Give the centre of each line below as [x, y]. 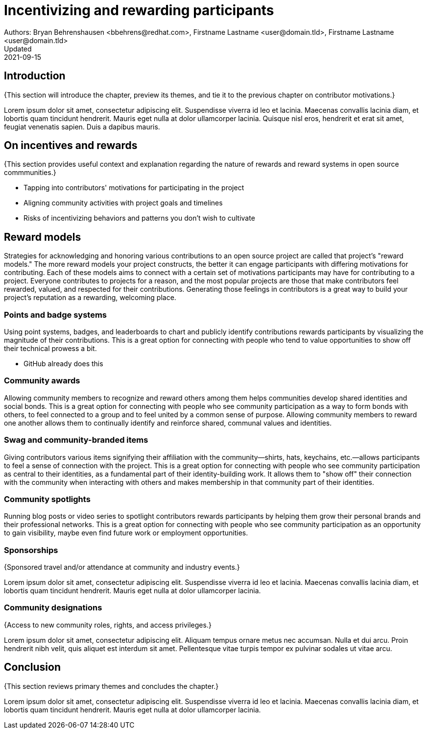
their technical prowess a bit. [50, 349]
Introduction [35, 76]
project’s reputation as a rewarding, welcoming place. [90, 298]
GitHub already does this [63, 364]
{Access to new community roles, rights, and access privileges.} [108, 625]
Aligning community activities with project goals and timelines [123, 203]
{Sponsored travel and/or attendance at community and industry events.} [122, 567]
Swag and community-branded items [76, 440]
